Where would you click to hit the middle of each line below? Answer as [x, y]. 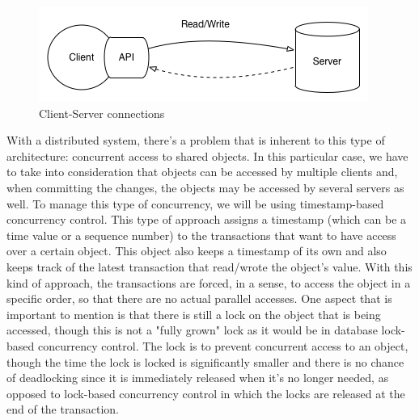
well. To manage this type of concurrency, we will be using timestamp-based [195, 203]
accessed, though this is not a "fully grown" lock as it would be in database [192, 330]
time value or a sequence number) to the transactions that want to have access [201, 235]
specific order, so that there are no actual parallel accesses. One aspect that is [199, 298]
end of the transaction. [63, 409]
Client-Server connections [102, 113]
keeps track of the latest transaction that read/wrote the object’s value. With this [209, 266]
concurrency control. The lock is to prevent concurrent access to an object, [223, 345]
